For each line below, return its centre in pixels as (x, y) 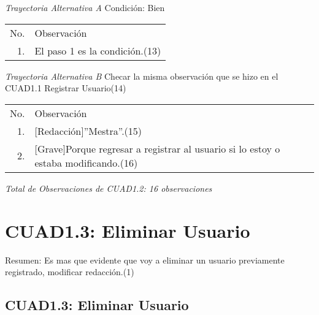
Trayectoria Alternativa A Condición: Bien (85, 7)
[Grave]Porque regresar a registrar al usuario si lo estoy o (157, 148)
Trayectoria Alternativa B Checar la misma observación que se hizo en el (142, 76)
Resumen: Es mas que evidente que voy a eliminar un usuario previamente (145, 260)
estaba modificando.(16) (86, 162)
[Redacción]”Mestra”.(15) (88, 131)
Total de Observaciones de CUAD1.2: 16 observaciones (109, 188)
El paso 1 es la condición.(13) (98, 50)
